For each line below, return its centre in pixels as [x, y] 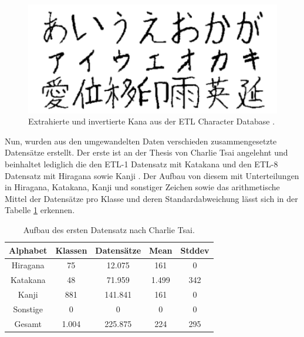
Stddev [195, 250]
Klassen [71, 250]
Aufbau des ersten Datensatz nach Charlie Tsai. [109, 229]
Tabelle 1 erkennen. [40, 210]
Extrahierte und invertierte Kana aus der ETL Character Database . [152, 121]
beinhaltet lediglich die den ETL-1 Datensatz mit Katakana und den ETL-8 [141, 164]
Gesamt [28, 323]
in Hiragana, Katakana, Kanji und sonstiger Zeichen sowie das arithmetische [142, 187]
